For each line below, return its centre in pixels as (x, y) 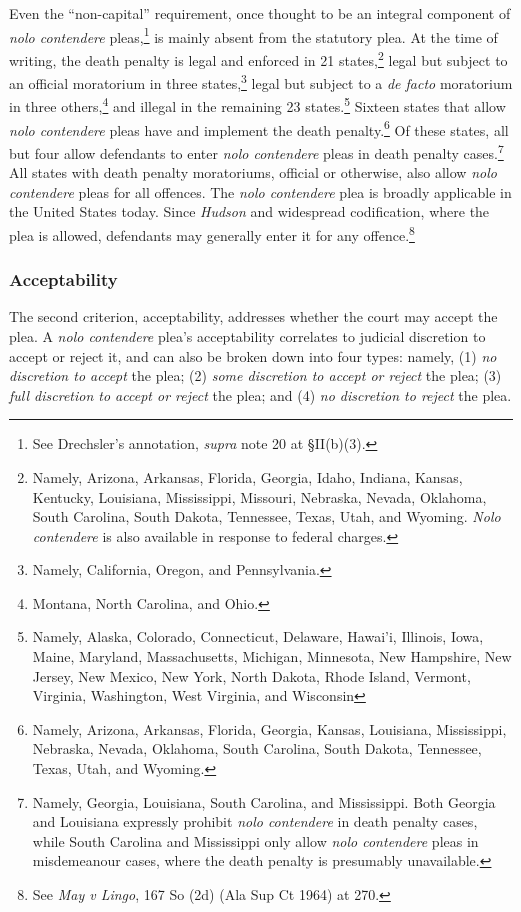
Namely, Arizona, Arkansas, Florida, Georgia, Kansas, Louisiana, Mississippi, (269, 728)
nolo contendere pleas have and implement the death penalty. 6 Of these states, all (259, 128)
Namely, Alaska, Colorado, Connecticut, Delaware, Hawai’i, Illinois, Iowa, (258, 636)
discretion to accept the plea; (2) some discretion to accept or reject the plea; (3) (255, 375)
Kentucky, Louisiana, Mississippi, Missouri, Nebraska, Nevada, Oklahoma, (259, 496)
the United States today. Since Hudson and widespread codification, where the (249, 211)
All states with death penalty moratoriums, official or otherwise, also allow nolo (253, 172)
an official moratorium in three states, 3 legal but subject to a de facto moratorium (261, 81)
